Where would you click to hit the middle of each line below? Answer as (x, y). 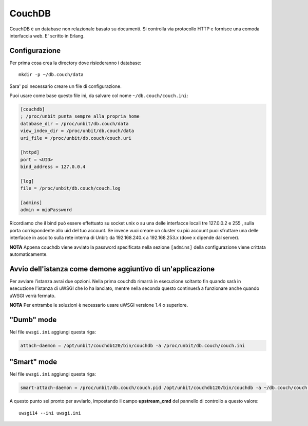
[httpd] (30, 152)
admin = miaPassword (46, 210)
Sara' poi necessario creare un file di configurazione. (65, 86)
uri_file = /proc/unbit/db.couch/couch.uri (76, 138)
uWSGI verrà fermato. (33, 295)
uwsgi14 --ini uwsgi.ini (50, 413)
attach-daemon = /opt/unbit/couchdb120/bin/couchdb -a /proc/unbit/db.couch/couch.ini (133, 345)
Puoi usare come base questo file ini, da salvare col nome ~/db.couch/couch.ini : (99, 96)
